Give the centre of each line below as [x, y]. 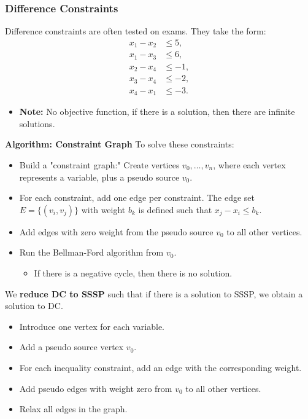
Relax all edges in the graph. [73, 409]
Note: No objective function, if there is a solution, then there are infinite [157, 112]
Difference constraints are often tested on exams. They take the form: [136, 31]
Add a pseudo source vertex [71, 347]
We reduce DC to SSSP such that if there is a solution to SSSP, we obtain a [154, 293]
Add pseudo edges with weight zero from [96, 388]
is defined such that [175, 209]
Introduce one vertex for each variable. [92, 326]
